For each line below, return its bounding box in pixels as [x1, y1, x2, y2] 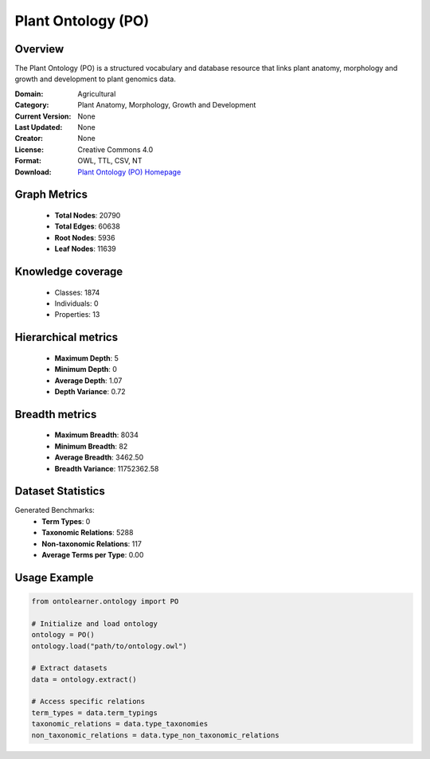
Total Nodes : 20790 [54, 210, 121, 220]
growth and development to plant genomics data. [14, 74, 177, 84]
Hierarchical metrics [14, 331, 119, 344]
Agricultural [77, 88, 116, 99]
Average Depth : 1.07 [54, 375, 123, 385]
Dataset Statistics [14, 484, 105, 498]
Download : [14, 167, 52, 177]
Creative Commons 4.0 [77, 144, 154, 155]
